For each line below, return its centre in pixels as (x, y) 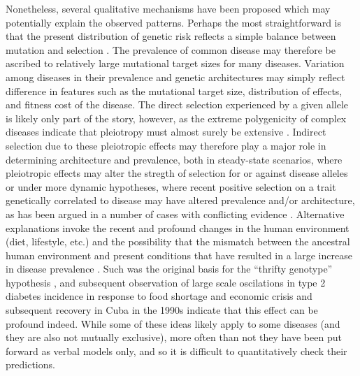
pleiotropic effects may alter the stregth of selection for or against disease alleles (177, 173)
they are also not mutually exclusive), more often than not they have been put (174, 337)
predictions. (30, 364)
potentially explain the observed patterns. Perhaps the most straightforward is (174, 22)
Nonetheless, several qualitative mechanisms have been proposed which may (168, 8)
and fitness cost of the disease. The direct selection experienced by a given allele (177, 104)
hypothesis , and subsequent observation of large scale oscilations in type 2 (166, 282)
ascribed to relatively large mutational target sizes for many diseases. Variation (175, 63)
